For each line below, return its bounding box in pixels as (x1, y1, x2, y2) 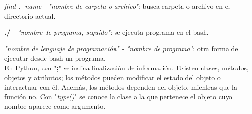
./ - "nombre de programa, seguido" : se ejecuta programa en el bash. (4, 27, 209, 37)
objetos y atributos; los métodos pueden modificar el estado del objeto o (4, 72, 221, 82)
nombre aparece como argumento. (4, 101, 106, 111)
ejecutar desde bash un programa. (4, 53, 106, 63)
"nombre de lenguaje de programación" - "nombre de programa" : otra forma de (4, 43, 238, 53)
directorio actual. (4, 10, 56, 21)
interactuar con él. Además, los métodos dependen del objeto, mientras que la (4, 82, 238, 92)
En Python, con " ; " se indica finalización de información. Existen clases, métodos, (4, 62, 249, 72)
